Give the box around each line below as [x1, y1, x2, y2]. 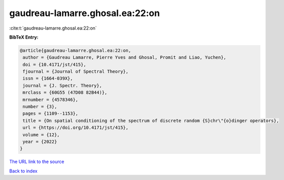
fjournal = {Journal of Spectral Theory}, [23, 69, 129, 75]
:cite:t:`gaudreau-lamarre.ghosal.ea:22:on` [9, 25, 97, 31]
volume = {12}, [23, 132, 60, 137]
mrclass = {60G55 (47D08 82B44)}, [23, 90, 107, 95]
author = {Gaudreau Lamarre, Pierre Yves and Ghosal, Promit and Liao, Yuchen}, [23, 55, 227, 60]
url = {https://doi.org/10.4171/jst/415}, [23, 125, 129, 130]
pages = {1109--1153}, [23, 111, 79, 116]
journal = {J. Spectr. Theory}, [23, 83, 102, 88]
